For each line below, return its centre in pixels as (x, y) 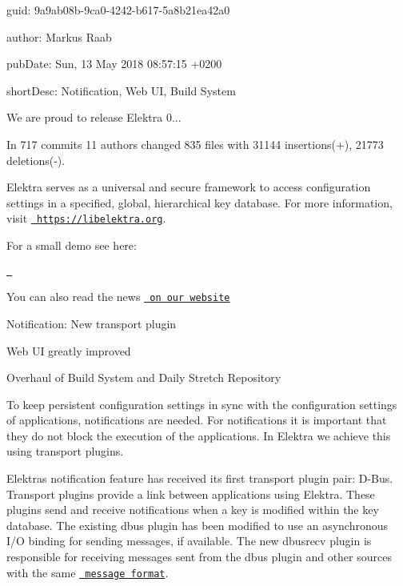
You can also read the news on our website (118, 297)
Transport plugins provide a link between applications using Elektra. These (191, 494)
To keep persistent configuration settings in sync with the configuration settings (202, 404)
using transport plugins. (65, 451)
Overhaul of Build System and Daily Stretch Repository (144, 377)
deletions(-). (36, 160)
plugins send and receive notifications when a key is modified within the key (193, 510)
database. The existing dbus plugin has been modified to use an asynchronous (198, 525)
